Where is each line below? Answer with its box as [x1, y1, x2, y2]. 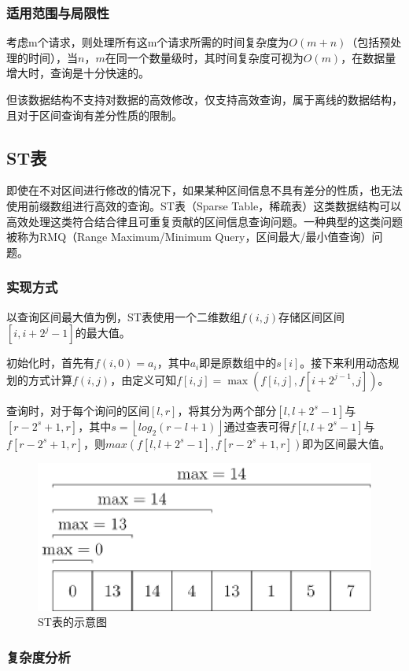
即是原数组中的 [199, 354, 277, 371]
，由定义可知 [110, 371, 177, 387]
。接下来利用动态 [300, 354, 389, 371]
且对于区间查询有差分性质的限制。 [6, 106, 182, 123]
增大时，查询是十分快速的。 [6, 65, 149, 81]
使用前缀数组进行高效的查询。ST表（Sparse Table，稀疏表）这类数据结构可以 [6, 197, 402, 213]
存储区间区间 [278, 308, 345, 324]
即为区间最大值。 [302, 435, 391, 451]
